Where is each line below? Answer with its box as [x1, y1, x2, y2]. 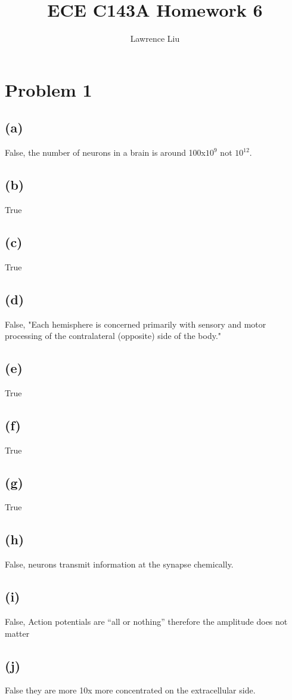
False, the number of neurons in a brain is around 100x [5, 146, 206, 159]
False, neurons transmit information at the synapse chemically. [5, 558, 234, 571]
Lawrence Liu [130, 32, 180, 45]
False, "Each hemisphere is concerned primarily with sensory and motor [5, 317, 266, 330]
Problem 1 [5, 77, 92, 101]
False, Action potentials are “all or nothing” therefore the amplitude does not [5, 615, 288, 628]
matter [5, 627, 30, 639]
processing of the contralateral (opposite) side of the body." [5, 329, 222, 342]
